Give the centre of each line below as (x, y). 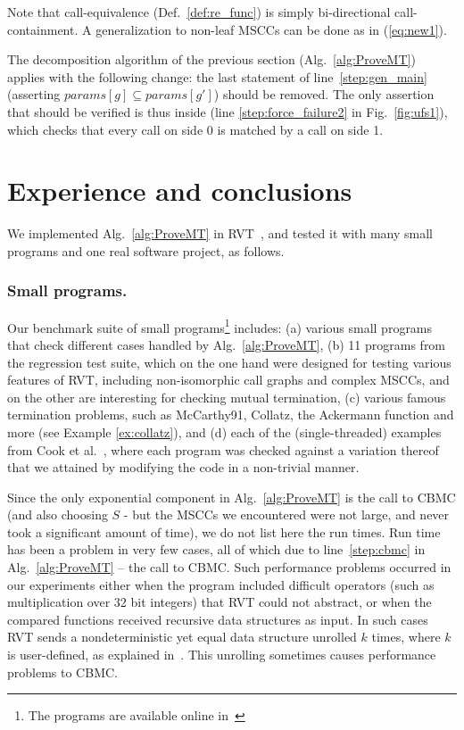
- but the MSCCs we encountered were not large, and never (286, 514)
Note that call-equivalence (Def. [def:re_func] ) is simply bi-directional (199, 12)
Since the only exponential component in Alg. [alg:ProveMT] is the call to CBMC (232, 497)
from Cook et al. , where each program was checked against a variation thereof (223, 449)
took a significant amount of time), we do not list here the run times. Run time (224, 531)
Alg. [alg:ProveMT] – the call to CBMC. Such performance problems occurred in (229, 567)
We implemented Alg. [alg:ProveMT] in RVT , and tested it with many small (220, 233)
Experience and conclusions (180, 191)
